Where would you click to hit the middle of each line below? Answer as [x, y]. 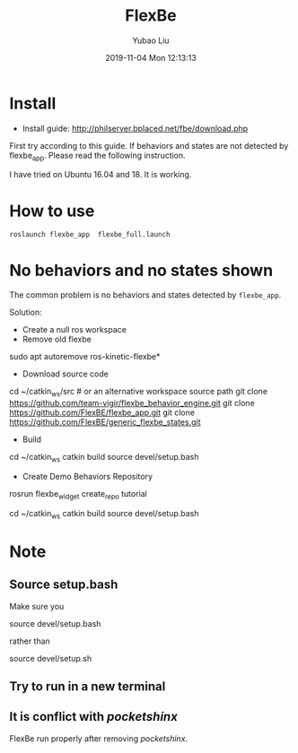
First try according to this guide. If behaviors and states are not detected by [149, 145]
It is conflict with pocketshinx [93, 717]
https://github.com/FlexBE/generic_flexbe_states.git [105, 422]
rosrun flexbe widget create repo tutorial [79, 494]
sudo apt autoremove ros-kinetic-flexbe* [85, 357]
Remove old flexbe [57, 339]
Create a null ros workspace [74, 330]
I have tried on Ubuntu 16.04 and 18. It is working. [101, 175]
